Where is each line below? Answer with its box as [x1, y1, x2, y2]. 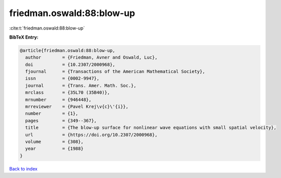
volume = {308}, [25, 139, 84, 144]
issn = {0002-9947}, [25, 76, 100, 81]
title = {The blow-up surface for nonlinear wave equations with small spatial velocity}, [25, 125, 277, 130]
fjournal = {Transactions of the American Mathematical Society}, [25, 69, 205, 75]
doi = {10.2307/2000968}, [25, 62, 115, 67]
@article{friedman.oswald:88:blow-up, [20, 48, 115, 53]
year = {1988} [25, 146, 84, 151]
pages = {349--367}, [25, 118, 97, 123]
